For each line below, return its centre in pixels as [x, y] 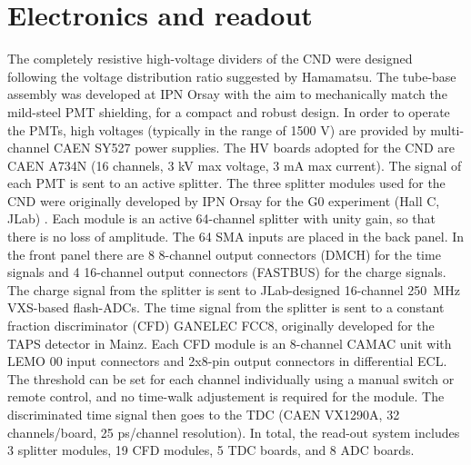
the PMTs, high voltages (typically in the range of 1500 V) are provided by [217, 129]
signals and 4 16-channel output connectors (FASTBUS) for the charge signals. [227, 272]
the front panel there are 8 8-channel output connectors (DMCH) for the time [224, 254]
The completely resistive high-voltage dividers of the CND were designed [210, 59]
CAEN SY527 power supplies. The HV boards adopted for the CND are [254, 148]
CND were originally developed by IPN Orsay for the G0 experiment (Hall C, [224, 200]
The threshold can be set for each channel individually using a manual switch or [231, 378]
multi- [447, 129]
